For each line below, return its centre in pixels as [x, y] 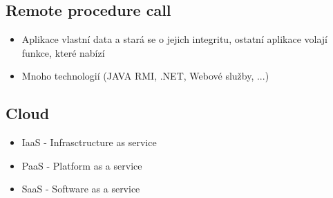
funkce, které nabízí [63, 52]
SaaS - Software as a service [81, 189]
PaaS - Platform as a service [82, 165]
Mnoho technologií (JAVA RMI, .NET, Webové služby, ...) [145, 76]
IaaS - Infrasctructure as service [89, 142]
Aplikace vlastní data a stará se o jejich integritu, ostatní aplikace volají [174, 39]
